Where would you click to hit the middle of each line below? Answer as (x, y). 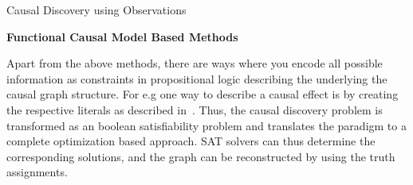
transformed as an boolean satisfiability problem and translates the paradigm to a (206, 125)
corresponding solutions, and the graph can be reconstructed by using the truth (201, 156)
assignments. (37, 172)
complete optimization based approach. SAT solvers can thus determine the (191, 141)
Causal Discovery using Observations (96, 10)
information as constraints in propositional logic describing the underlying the (197, 78)
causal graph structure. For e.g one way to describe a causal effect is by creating (203, 94)
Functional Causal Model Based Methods (122, 36)
